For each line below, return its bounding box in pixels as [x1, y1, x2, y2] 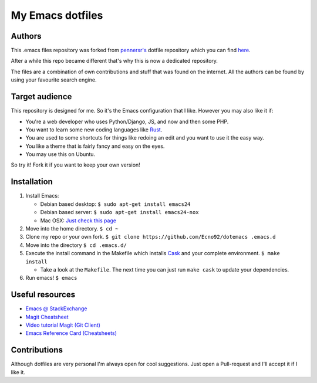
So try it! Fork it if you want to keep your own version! [11, 161, 140, 168]
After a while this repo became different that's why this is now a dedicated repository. [11, 57, 218, 65]
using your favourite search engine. [11, 76, 97, 83]
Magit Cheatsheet [25, 313, 69, 320]
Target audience [11, 91, 72, 102]
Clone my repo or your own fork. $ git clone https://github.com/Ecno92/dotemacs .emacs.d [25, 233, 276, 240]
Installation [11, 177, 53, 187]
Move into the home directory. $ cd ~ [25, 225, 119, 232]
